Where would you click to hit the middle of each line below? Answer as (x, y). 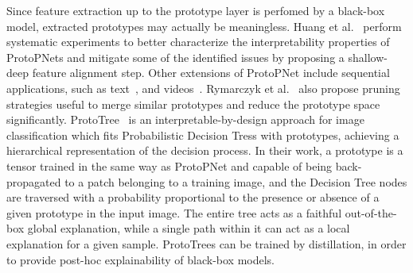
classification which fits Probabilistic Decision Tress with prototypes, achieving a (203, 135)
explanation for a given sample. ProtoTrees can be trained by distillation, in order (206, 243)
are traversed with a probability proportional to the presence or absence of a (193, 197)
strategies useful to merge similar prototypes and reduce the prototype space (193, 104)
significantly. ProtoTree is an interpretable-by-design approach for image (185, 119)
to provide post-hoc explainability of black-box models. (141, 259)
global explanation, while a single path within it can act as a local (189, 228)
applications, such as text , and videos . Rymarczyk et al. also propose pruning (203, 88)
